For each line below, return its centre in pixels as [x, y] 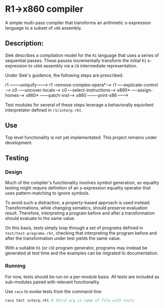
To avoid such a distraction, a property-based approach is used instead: [78, 203]
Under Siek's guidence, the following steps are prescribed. [64, 75]
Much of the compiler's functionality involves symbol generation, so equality [82, 183]
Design [14, 172]
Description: [24, 44]
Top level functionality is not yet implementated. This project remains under [81, 137]
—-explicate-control [138, 85]
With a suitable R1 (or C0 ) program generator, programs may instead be [76, 248]
